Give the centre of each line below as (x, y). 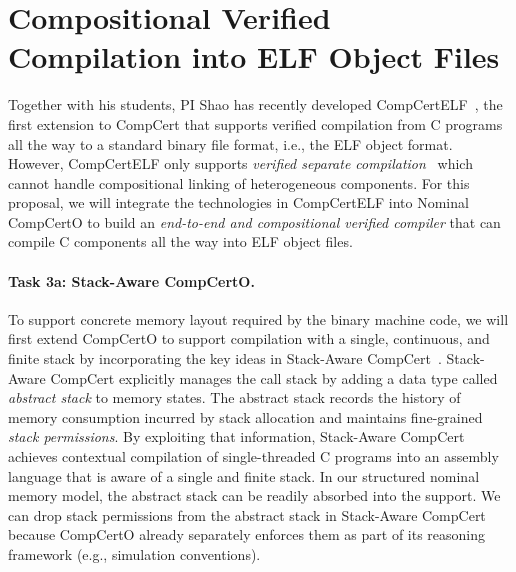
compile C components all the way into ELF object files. (180, 241)
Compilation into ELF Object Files (254, 56)
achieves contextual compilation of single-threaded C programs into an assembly (253, 456)
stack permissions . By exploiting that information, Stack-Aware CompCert (236, 436)
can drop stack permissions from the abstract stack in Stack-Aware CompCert (247, 514)
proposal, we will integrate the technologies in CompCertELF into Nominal (238, 202)
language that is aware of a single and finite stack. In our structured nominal (244, 475)
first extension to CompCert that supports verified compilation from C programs (255, 123)
